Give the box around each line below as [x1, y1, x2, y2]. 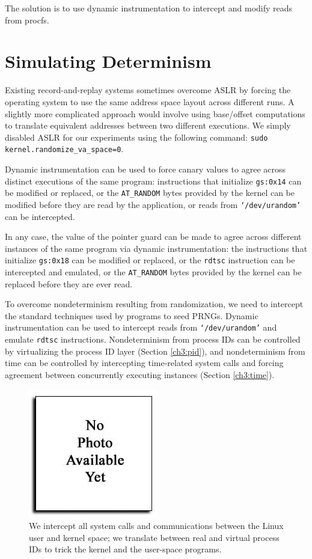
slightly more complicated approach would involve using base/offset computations [5, 107, 305, 120]
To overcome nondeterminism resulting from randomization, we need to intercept [5, 298, 304, 310]
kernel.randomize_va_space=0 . [5, 142, 124, 155]
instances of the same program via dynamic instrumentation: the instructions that [5, 242, 308, 254]
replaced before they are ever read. [5, 277, 133, 290]
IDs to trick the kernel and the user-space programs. [29, 543, 222, 555]
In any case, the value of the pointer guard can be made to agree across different [5, 230, 302, 243]
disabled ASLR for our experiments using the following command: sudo [5, 130, 268, 143]
